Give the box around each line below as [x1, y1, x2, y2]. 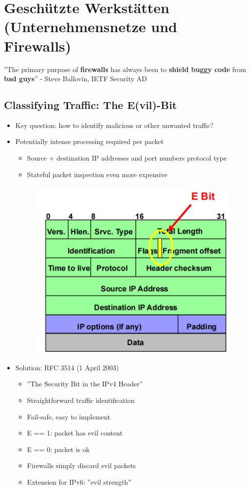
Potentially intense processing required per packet [15, 136, 164, 146]
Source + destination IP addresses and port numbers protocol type [27, 153, 227, 163]
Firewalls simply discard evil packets [27, 460, 136, 471]
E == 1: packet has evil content [27, 428, 123, 438]
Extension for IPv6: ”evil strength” [27, 477, 131, 487]
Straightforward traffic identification [27, 395, 135, 405]
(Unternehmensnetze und [4, 17, 178, 36]
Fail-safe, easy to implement [27, 411, 110, 421]
